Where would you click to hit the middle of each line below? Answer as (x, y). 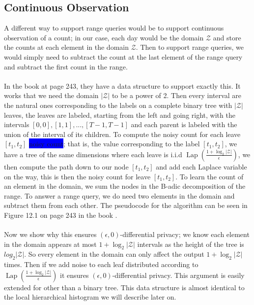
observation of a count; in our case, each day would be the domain (104, 37)
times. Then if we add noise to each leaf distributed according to (101, 264)
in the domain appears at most (50, 244)
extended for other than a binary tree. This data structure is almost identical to (124, 287)
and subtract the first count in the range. (66, 66)
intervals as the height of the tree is (191, 244)
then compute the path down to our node (66, 166)
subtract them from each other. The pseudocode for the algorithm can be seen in (126, 205)
